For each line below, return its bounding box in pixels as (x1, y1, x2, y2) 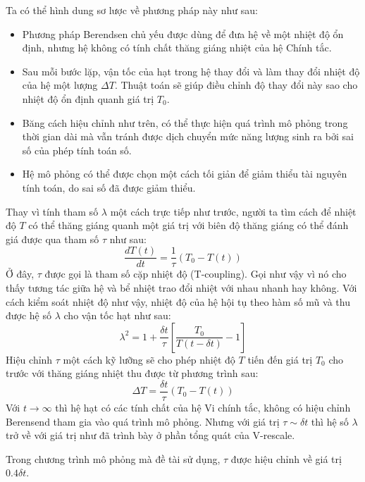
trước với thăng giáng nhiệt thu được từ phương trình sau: (6, 366, 259, 381)
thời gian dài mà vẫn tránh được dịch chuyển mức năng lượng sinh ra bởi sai (22, 129, 354, 144)
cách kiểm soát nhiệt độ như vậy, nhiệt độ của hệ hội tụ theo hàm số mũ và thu (6, 294, 350, 309)
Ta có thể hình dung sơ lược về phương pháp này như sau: (6, 3, 258, 17)
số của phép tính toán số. (22, 142, 132, 157)
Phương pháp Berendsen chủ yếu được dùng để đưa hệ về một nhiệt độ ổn (22, 26, 344, 41)
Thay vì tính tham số (6, 204, 99, 218)
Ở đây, (6, 266, 35, 281)
